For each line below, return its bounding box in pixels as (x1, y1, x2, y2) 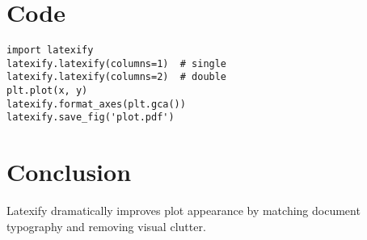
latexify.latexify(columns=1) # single (6, 57, 227, 69)
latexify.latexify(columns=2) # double (6, 71, 227, 83)
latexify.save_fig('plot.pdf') (6, 112, 175, 124)
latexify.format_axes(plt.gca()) (6, 98, 186, 110)
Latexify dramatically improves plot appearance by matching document (6, 202, 361, 219)
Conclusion (6, 155, 132, 188)
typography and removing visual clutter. (6, 217, 206, 234)
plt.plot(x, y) (6, 85, 88, 97)
